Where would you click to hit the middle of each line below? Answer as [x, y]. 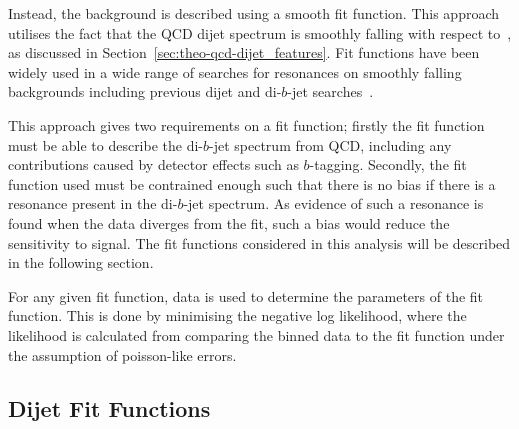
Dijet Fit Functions [109, 408]
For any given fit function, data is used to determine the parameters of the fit [246, 295]
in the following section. [81, 262]
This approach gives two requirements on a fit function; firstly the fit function [246, 124]
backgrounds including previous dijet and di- [145, 91]
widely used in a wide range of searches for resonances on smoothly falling [235, 71]
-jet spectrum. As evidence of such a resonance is [333, 203]
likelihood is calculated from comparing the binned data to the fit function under [256, 334]
